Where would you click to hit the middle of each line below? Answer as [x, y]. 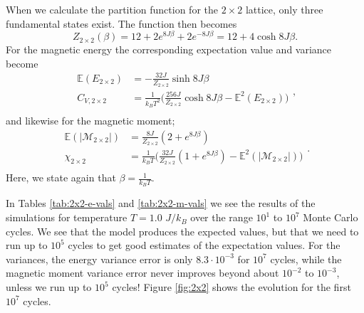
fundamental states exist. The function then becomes [121, 23]
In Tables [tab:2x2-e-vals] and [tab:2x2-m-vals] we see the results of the [161, 203]
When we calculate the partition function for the [112, 9]
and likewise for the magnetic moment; [90, 121]
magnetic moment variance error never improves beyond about [142, 273]
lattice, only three [284, 9]
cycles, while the [306, 259]
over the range [222, 217]
